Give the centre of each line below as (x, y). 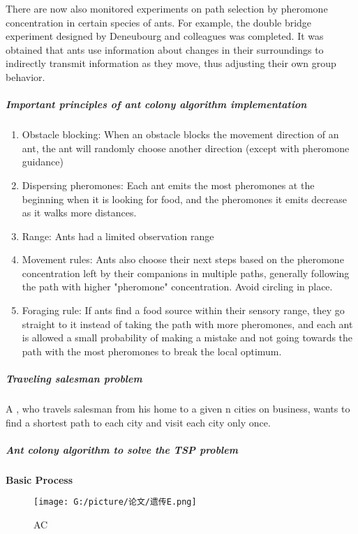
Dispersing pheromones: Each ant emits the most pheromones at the (168, 185)
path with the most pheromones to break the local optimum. (152, 351)
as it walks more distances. (79, 213)
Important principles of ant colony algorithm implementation (156, 104)
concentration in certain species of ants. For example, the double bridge (159, 22)
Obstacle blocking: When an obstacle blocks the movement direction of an (180, 134)
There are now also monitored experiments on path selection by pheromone (167, 8)
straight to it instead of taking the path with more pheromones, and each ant (187, 324)
